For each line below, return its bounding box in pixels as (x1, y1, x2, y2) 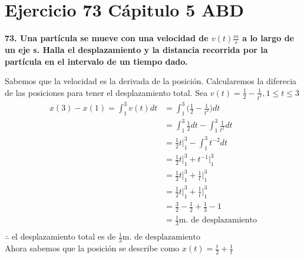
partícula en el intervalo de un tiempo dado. (5, 55, 188, 67)
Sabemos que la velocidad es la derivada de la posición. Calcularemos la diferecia (5, 75, 297, 87)
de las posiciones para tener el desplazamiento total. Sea (5, 86, 208, 98)
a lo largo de (242, 32, 294, 44)
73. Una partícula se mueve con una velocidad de (5, 32, 209, 44)
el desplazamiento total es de (11, 230, 116, 243)
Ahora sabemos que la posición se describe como (5, 242, 180, 254)
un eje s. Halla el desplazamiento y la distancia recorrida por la (5, 43, 268, 55)
